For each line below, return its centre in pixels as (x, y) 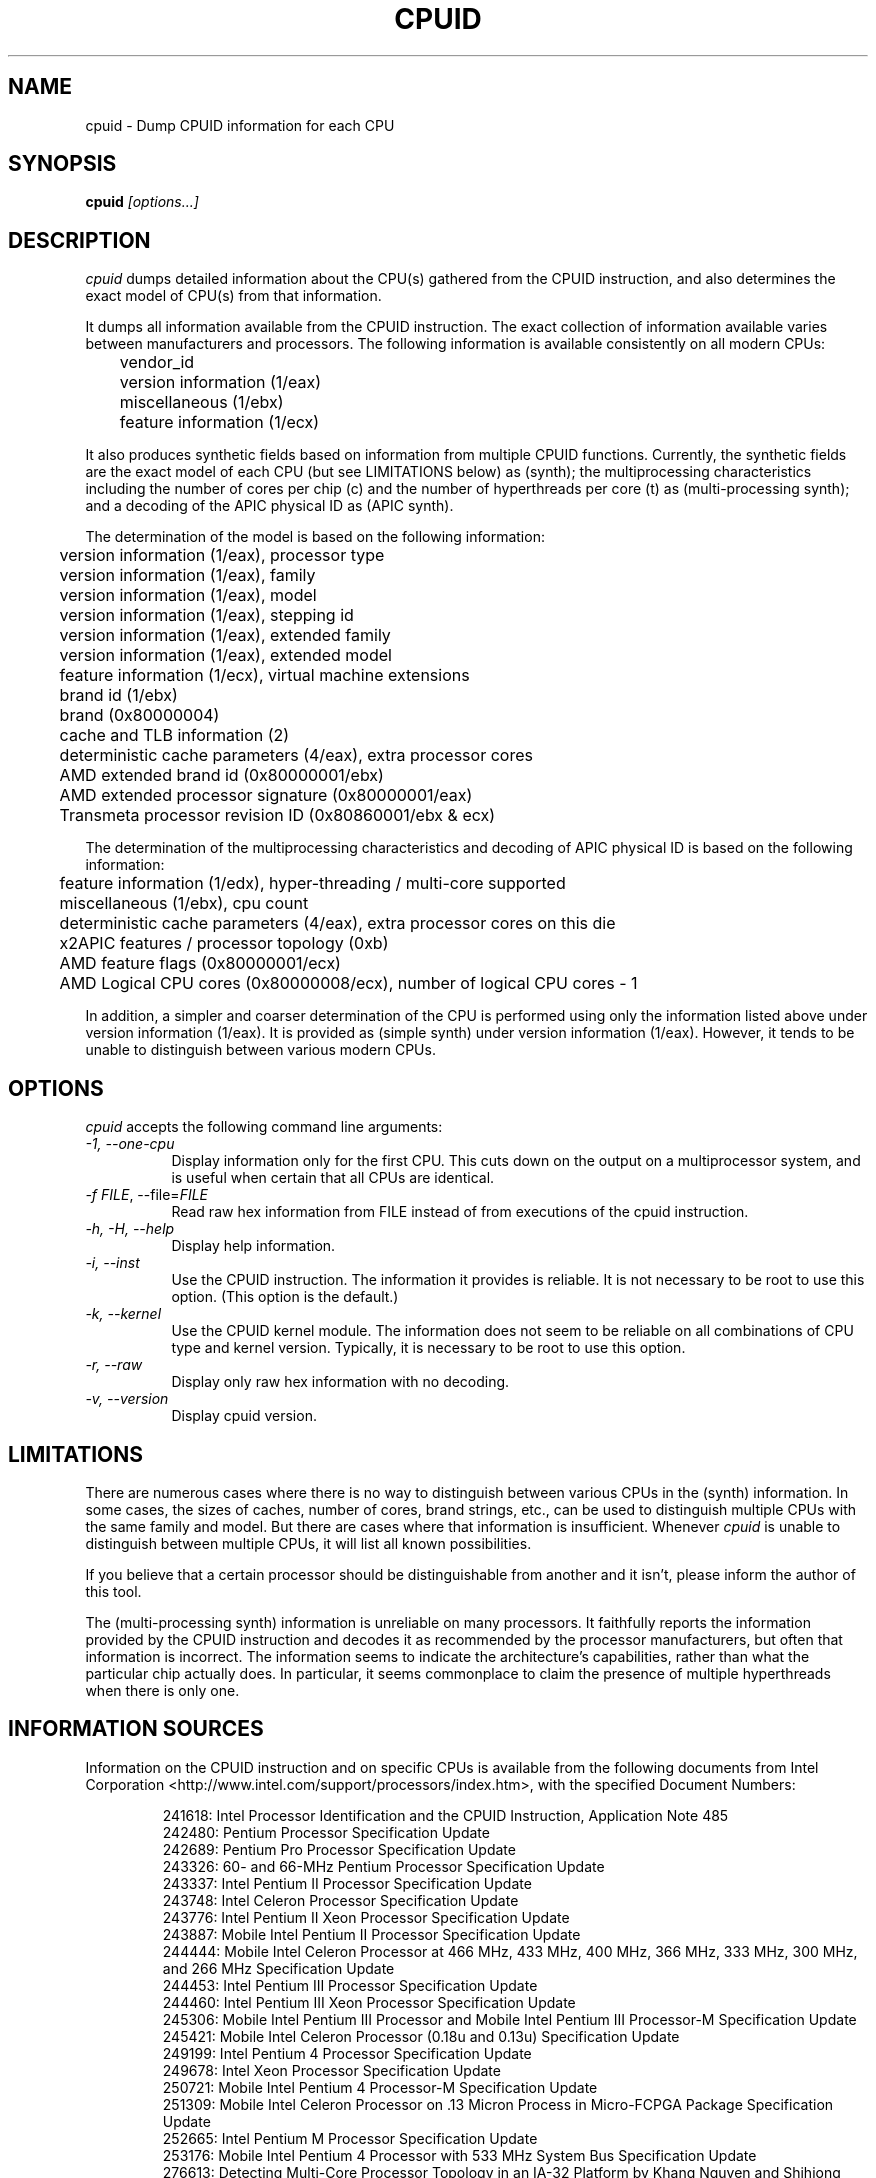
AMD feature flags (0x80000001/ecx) (200, 963)
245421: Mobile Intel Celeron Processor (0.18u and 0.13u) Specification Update (421, 2036)
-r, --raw (114, 1365)
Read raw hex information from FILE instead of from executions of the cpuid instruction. (460, 1212)
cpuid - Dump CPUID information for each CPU (240, 125)
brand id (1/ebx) (118, 695)
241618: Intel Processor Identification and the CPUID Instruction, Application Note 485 (445, 1815)
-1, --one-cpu (130, 1144)
